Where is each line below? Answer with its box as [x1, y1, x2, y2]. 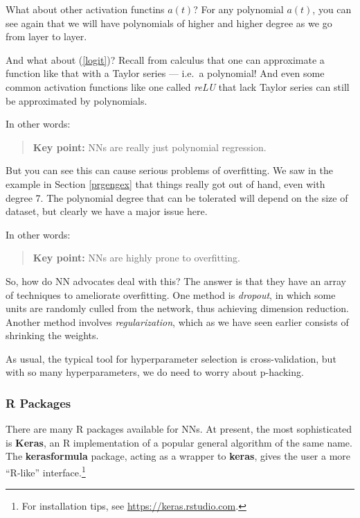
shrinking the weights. [6, 328, 99, 343]
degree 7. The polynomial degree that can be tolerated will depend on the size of [6, 190, 348, 205]
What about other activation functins [6, 2, 165, 16]
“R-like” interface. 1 [6, 463, 86, 479]
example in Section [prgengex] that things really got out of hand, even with [6, 176, 325, 191]
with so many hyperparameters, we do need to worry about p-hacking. [6, 365, 304, 379]
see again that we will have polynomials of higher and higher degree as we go [6, 15, 332, 30]
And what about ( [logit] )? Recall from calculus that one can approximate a [6, 52, 325, 67]
